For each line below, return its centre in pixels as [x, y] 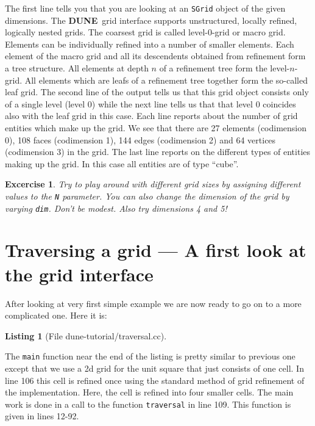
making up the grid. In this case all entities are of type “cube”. [122, 163]
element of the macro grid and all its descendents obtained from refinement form [155, 56]
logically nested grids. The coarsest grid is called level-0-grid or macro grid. [145, 32]
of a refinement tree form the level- [225, 68]
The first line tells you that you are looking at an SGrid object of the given [145, 8]
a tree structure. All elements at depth [77, 68]
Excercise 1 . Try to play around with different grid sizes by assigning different [153, 184]
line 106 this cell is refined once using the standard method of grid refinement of [155, 380]
